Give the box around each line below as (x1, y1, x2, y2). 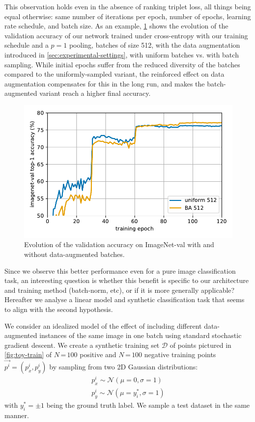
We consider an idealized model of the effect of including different (4, 320, 202, 331)
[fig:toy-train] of (4, 349, 52, 360)
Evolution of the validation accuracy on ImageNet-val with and (24, 239, 214, 250)
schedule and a (4, 40, 49, 50)
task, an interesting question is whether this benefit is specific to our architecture (4, 275, 249, 285)
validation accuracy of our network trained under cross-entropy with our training (4, 30, 248, 40)
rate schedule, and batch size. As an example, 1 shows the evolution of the (4, 21, 228, 31)
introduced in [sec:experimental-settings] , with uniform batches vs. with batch (4, 49, 239, 59)
